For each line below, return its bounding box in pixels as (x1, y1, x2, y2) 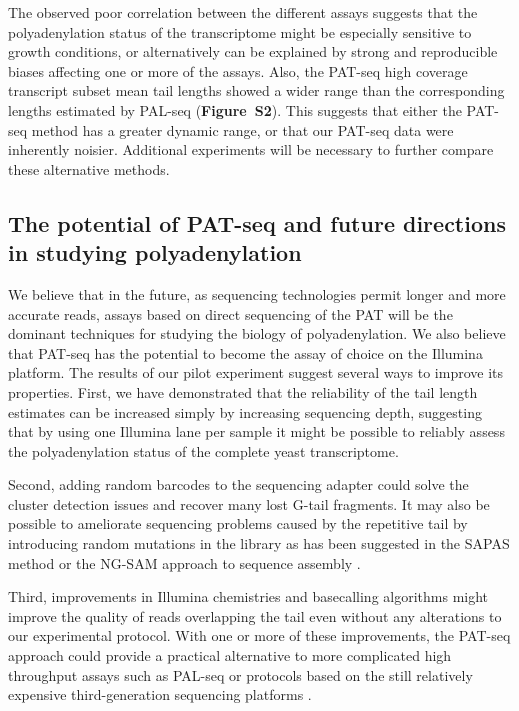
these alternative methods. (8, 158, 170, 179)
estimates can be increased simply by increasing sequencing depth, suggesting (8, 401, 482, 422)
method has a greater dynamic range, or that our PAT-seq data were (31, 119, 454, 140)
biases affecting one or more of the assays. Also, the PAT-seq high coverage (8, 60, 468, 81)
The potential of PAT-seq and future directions (8, 207, 506, 238)
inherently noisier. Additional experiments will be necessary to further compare (8, 139, 494, 160)
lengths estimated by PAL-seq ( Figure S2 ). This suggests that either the (8, 99, 462, 120)
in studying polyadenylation (8, 237, 302, 268)
